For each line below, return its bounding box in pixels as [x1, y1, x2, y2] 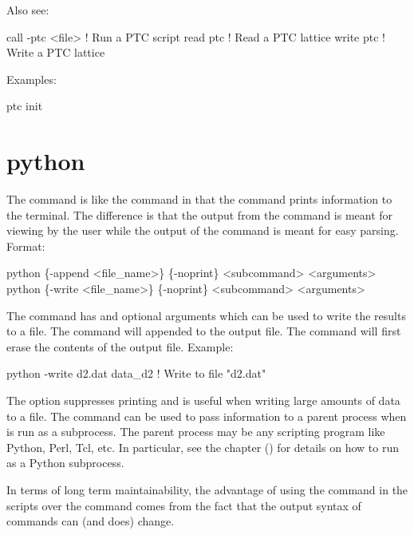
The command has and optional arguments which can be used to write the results [6, 307, 406, 323]
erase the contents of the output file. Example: [6, 338, 234, 355]
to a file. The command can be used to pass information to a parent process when [6, 407, 407, 424]
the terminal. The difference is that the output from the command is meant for [6, 206, 393, 223]
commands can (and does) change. [6, 513, 175, 529]
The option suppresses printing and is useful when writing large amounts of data [6, 392, 400, 409]
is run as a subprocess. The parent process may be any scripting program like [6, 423, 385, 440]
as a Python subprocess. [6, 454, 124, 471]
